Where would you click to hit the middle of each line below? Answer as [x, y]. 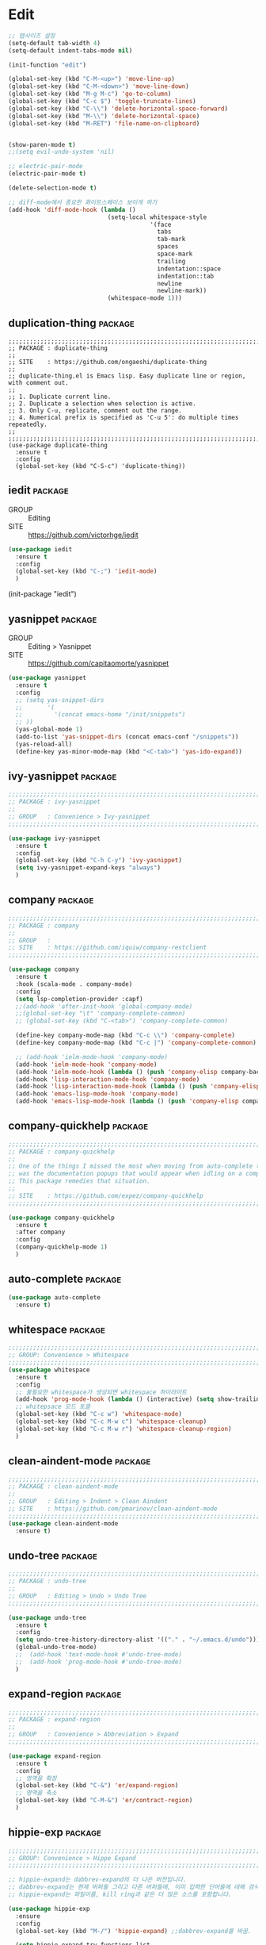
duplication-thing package [71, 323]
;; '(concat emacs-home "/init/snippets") [101, 715]
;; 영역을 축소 [36, 1793]
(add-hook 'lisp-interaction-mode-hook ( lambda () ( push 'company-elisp [138, 1087]
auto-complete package [65, 1279]
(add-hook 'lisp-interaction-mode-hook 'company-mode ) [108, 1079]
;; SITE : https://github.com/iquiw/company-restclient [108, 948]
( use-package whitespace [49, 1370]
